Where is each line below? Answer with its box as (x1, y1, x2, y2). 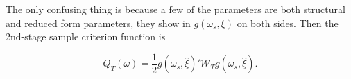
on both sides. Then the (237, 15, 339, 30)
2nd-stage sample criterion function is (6, 29, 166, 44)
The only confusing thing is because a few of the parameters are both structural (6, 2, 345, 16)
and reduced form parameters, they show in (6, 15, 191, 30)
